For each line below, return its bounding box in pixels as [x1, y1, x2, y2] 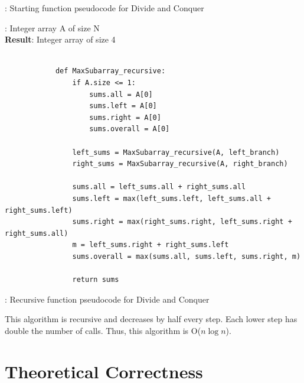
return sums [72, 275, 119, 284]
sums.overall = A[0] [89, 125, 170, 134]
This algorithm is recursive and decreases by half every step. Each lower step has [5, 313, 298, 325]
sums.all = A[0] [89, 90, 153, 99]
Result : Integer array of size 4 [5, 33, 116, 46]
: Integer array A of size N [5, 21, 100, 34]
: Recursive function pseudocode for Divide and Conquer [5, 293, 210, 305]
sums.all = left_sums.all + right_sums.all [72, 183, 246, 191]
